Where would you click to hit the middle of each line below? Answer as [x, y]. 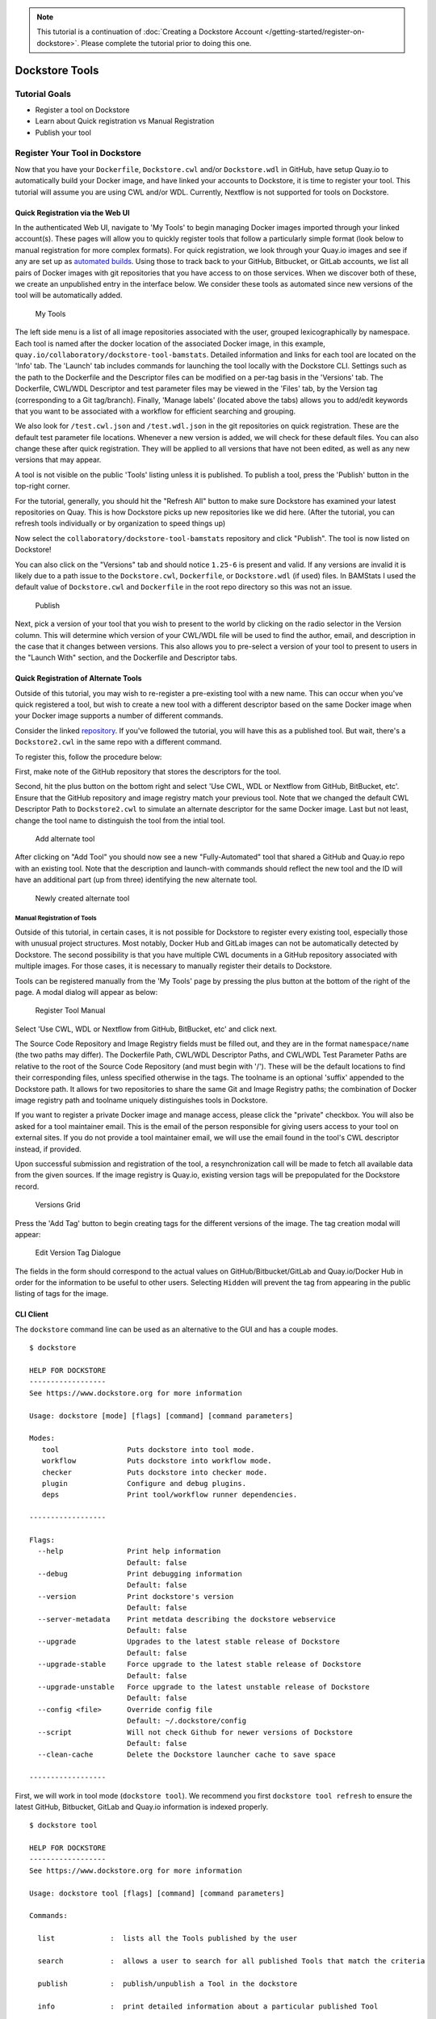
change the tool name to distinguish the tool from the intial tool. [120, 821]
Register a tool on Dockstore [82, 110]
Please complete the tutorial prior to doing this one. [166, 43]
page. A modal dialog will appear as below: [86, 992]
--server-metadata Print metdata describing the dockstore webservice [187, 1619]
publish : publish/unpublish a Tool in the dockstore [168, 1983]
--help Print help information [129, 1551]
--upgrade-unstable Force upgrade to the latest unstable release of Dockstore [204, 1687]
